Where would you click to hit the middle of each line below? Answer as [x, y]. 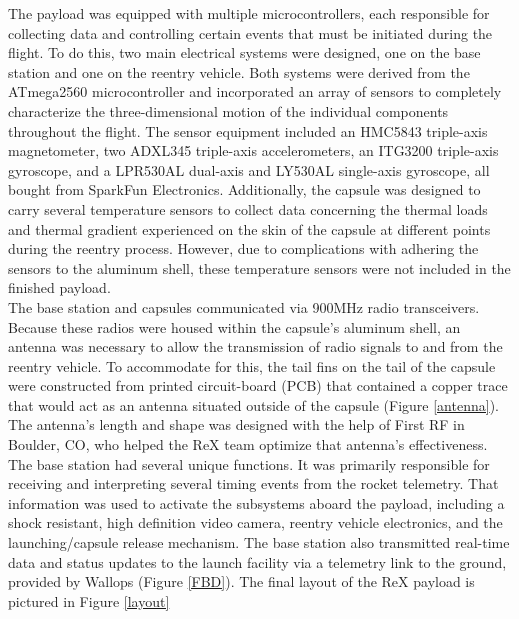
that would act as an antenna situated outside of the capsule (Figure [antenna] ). [253, 404]
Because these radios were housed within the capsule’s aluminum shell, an [234, 326]
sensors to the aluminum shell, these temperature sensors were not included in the [259, 267]
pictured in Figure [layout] [89, 600]
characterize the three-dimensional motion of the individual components [228, 110]
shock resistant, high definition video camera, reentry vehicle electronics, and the [255, 522]
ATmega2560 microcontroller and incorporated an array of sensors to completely [255, 91]
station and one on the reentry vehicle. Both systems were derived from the [239, 71]
